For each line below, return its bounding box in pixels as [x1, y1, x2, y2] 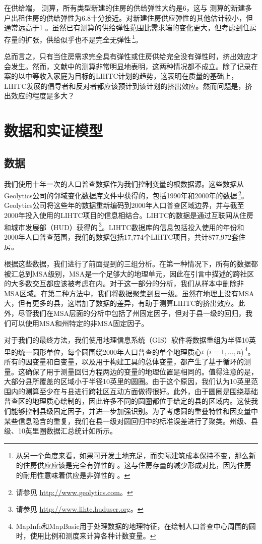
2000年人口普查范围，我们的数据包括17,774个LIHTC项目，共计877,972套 [4, 231, 239, 242]
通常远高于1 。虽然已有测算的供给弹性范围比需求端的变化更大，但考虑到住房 [4, 22, 257, 33]
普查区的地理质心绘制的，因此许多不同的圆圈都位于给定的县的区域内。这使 [4, 396, 251, 406]
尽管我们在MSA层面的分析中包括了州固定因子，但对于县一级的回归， [18, 308, 246, 318]
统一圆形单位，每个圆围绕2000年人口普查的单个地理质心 [18, 346, 202, 357]
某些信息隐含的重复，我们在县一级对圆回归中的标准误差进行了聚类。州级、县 [4, 415, 258, 426]
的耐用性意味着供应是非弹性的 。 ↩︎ [16, 469, 130, 480]
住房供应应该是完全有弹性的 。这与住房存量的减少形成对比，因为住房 [23, 460, 251, 470]
